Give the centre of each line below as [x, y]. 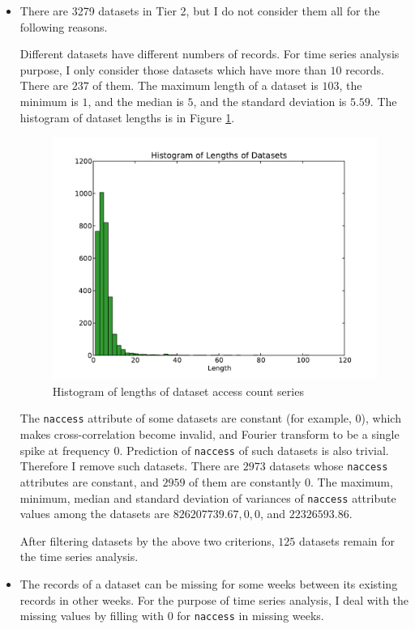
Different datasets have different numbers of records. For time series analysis [210, 54]
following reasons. [64, 26]
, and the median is [136, 101]
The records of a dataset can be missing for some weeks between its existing [209, 584]
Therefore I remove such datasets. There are [130, 466]
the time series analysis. [79, 557]
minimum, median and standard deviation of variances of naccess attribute [208, 497]
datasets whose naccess [329, 466]
